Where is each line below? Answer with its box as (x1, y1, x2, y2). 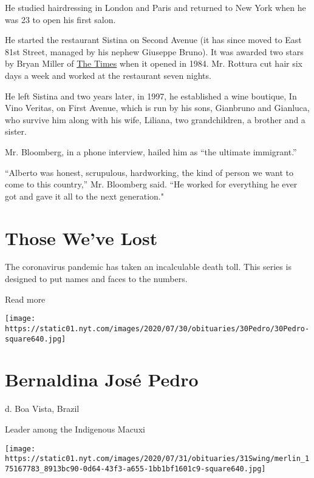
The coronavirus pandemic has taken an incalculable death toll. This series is (5, 260, 292, 273)
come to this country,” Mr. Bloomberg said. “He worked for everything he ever (5, 178, 298, 190)
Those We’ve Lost (5, 225, 158, 250)
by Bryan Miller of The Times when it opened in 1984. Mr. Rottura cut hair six (5, 57, 302, 70)
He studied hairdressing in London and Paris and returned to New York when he (5, 1, 306, 13)
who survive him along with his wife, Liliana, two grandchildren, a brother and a (5, 113, 305, 126)
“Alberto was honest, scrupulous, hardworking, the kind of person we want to (5, 166, 294, 178)
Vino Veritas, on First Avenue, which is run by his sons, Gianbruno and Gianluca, (5, 101, 310, 114)
